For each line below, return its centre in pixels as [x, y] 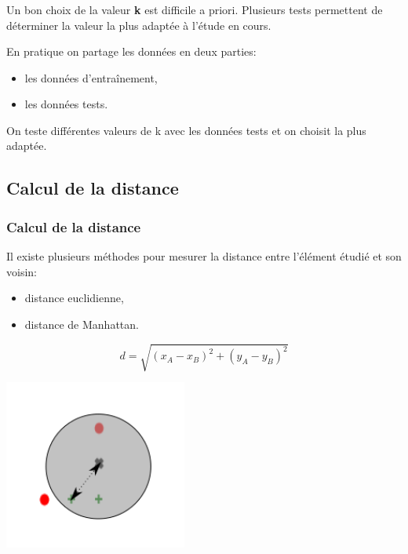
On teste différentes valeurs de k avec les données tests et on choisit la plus [186, 130]
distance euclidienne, [74, 298]
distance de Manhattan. [82, 324]
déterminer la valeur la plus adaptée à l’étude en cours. [139, 25]
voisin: [22, 271]
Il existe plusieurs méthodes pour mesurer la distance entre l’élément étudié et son [204, 256]
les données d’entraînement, [91, 77]
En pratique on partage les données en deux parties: [131, 51]
